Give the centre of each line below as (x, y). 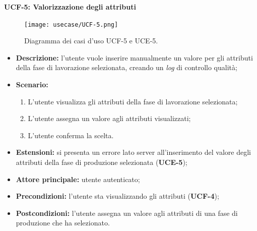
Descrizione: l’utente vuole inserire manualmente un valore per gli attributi (134, 57)
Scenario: (32, 84)
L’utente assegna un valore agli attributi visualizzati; (109, 118)
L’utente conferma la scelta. (71, 135)
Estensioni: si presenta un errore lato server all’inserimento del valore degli (133, 152)
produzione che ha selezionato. (63, 223)
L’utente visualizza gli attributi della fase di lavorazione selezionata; (133, 101)
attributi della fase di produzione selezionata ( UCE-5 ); (102, 162)
